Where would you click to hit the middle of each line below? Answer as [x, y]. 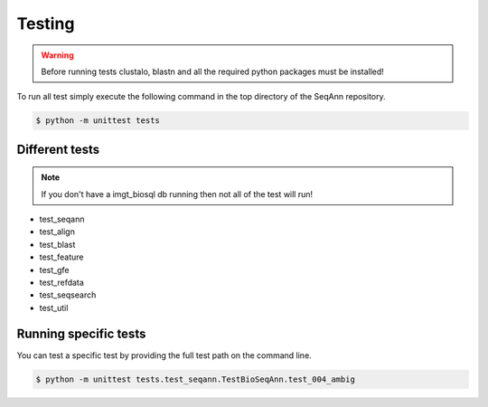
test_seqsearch [68, 295]
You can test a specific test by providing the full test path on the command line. [164, 355]
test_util [54, 308]
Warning [57, 55]
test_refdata [62, 283]
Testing [46, 24]
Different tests [58, 149]
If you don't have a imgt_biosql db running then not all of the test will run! [177, 194]
